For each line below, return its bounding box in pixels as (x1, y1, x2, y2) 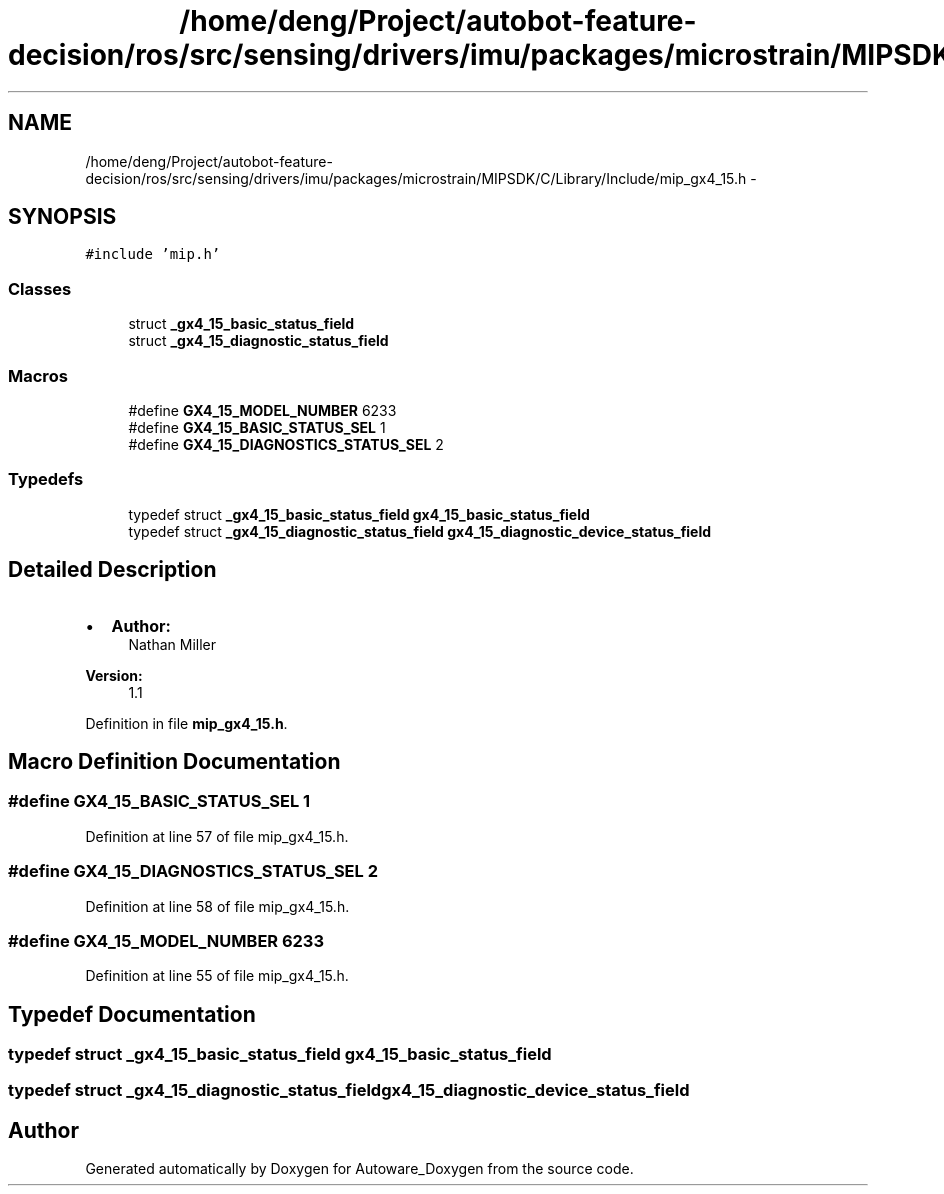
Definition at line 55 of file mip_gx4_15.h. (85, 967, 349, 985)
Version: (85, 666, 143, 684)
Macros (8, 365, 68, 386)
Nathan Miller (128, 635, 216, 653)
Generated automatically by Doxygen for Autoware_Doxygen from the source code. (85, 1160, 634, 1178)
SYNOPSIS (8, 204, 117, 230)
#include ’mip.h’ (85, 246, 221, 263)
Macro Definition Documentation (8, 748, 341, 774)
